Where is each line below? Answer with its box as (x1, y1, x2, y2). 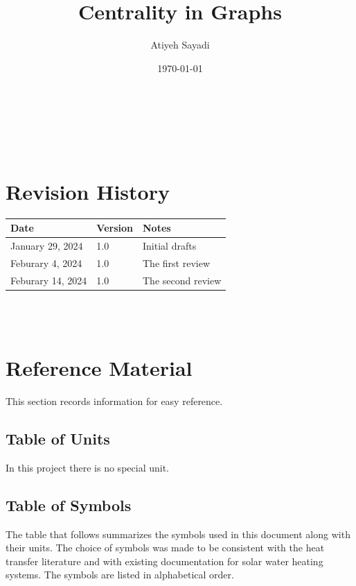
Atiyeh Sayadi (150, 37, 210, 52)
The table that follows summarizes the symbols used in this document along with (6, 526, 350, 541)
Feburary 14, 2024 (10, 273, 87, 287)
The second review (143, 273, 222, 287)
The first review (143, 255, 210, 270)
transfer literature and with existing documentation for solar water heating (6, 553, 323, 568)
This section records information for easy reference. (6, 394, 223, 408)
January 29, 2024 (10, 238, 83, 252)
